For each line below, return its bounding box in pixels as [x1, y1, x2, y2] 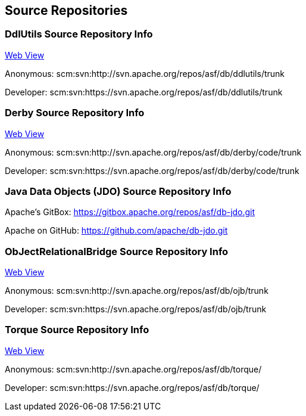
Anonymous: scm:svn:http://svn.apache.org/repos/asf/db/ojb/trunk [5, 285, 268, 296]
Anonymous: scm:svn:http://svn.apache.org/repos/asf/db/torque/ [5, 364, 262, 374]
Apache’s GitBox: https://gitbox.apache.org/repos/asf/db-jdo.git [5, 207, 255, 218]
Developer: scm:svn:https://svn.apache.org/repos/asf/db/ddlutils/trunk [5, 86, 283, 97]
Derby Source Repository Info [5, 107, 145, 119]
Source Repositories [5, 3, 128, 18]
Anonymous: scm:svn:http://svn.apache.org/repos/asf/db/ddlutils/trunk [5, 68, 285, 79]
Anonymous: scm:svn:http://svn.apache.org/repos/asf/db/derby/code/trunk [5, 147, 302, 157]
